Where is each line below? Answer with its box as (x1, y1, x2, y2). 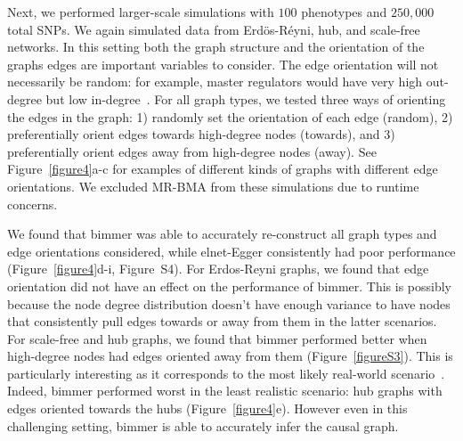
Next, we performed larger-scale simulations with (7, 3, 274, 20)
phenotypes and (301, 3, 387, 20)
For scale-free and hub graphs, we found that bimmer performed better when (7, 329, 427, 347)
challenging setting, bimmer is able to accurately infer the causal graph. (7, 416, 399, 435)
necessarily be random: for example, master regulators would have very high (7, 72, 423, 91)
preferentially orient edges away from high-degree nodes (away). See (7, 142, 377, 160)
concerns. (7, 194, 58, 213)
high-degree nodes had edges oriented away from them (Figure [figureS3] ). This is (7, 347, 453, 365)
